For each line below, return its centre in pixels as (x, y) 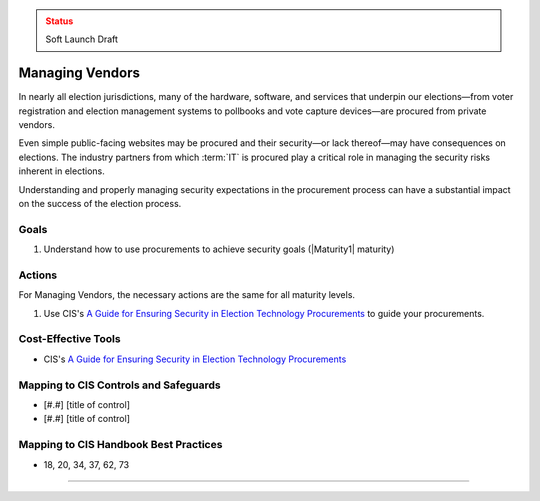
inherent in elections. (61, 171)
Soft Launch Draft (82, 39)
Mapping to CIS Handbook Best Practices (120, 445)
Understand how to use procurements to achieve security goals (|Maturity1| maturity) (219, 249)
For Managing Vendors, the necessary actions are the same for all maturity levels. (186, 295)
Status (59, 21)
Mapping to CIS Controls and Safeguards (120, 385)
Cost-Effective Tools (69, 339)
